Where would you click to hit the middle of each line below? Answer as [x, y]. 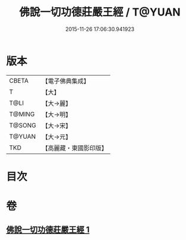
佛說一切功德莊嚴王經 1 [48, 230]
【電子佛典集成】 [66, 81]
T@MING [22, 114]
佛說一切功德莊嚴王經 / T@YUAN [100, 12]
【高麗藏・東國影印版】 [75, 148]
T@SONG [23, 125]
